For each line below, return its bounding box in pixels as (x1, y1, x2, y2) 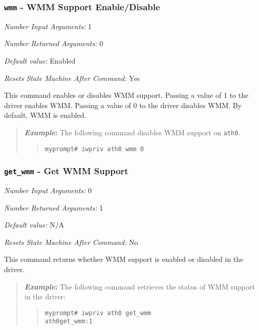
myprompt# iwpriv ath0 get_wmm (45, 309, 152, 317)
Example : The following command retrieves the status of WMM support (24, 281, 255, 292)
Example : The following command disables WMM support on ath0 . (24, 127, 241, 137)
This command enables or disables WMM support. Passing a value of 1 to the (4, 90, 249, 100)
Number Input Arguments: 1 (4, 20, 92, 31)
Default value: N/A (4, 219, 64, 230)
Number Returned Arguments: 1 (4, 202, 103, 213)
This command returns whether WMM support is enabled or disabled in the (4, 254, 244, 264)
